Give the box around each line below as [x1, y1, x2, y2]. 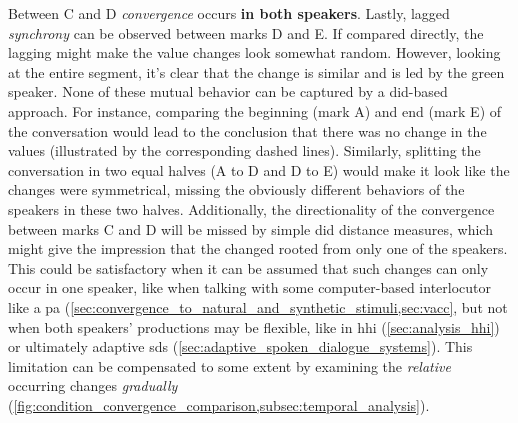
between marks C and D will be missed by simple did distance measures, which [8, 218, 493, 239]
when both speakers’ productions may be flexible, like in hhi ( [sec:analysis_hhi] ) [8, 316, 500, 337]
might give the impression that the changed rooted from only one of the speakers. [8, 238, 508, 259]
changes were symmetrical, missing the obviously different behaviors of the [8, 179, 465, 200]
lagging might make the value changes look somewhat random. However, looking [8, 42, 501, 63]
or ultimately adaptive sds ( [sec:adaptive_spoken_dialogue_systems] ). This [8, 336, 473, 357]
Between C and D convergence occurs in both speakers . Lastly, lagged [8, 3, 450, 23]
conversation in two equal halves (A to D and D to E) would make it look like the [8, 159, 510, 180]
